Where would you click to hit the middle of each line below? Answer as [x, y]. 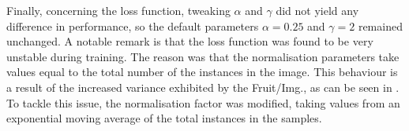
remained [380, 25]
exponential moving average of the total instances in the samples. [164, 118]
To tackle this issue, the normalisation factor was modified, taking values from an [203, 102]
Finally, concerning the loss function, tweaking [118, 10]
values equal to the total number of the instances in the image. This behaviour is [202, 72]
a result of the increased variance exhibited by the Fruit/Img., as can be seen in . [203, 87]
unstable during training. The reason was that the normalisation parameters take [203, 56]
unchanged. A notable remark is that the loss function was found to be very [190, 41]
